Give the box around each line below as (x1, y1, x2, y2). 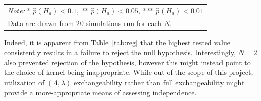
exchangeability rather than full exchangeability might (74, 77, 245, 88)
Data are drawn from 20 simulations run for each (8, 17, 162, 28)
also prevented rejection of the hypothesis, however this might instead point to (4, 57, 251, 67)
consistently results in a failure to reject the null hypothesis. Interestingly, (4, 47, 236, 58)
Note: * (8, 5, 31, 15)
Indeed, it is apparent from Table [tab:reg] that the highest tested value (4, 37, 230, 47)
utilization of (4, 77, 45, 88)
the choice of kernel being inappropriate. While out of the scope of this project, (4, 67, 253, 78)
